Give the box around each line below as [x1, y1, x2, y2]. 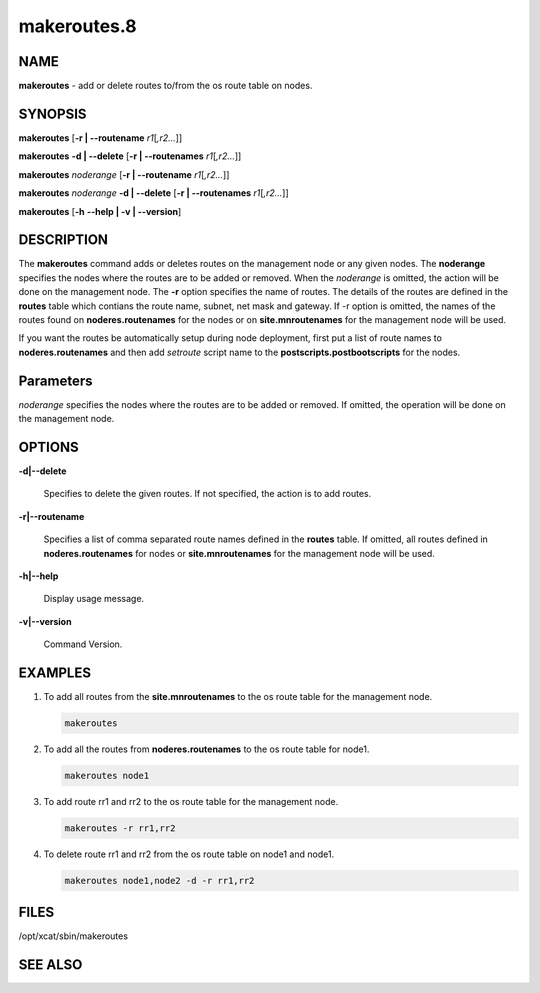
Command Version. [43, 638, 123, 650]
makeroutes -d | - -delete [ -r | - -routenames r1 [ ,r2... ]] [18, 150, 242, 162]
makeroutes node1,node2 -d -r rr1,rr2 [64, 875, 255, 886]
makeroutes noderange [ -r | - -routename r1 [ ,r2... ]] [18, 168, 230, 180]
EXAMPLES [18, 664, 92, 681]
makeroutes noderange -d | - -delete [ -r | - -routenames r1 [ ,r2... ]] [18, 187, 289, 199]
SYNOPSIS [18, 105, 87, 122]
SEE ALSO [18, 956, 83, 974]
